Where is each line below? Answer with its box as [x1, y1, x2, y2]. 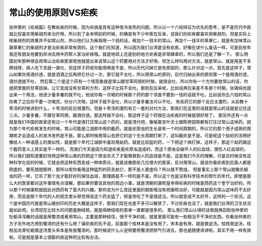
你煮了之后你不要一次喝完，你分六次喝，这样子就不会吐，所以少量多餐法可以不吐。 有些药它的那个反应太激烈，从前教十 [9, 98, 248, 104]
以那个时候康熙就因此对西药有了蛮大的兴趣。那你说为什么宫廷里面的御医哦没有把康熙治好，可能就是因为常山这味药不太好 [9, 186, 251, 192]
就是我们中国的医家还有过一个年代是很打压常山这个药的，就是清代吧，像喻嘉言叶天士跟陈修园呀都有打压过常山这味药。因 [9, 119, 251, 125]
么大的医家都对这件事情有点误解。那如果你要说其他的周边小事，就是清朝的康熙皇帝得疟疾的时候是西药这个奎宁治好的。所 [9, 180, 251, 186]
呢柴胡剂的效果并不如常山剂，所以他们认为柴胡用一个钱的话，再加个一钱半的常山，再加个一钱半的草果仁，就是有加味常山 [9, 38, 251, 44]
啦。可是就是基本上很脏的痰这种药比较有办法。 [9, 234, 103, 240]
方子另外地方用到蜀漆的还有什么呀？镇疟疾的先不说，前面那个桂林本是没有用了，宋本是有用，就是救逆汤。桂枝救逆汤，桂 [9, 220, 251, 226]
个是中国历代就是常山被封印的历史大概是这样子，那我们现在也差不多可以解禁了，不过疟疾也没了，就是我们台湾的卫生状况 [9, 200, 251, 206]
